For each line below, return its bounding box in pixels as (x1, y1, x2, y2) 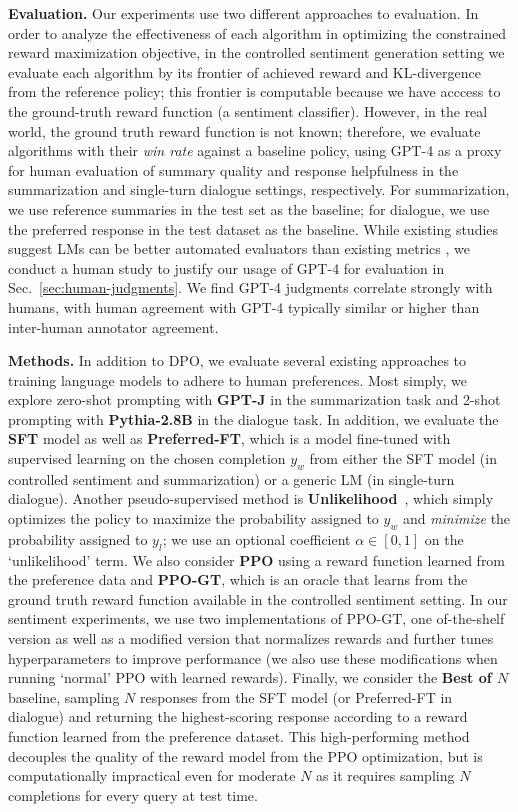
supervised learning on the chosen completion (8, 448, 286, 469)
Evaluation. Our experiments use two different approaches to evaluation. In (8, 3, 479, 23)
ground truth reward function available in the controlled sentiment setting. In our (8, 588, 508, 609)
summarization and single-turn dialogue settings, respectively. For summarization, (8, 179, 510, 200)
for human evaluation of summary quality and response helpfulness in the (8, 159, 459, 180)
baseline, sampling (8, 686, 120, 707)
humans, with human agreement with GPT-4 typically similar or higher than (8, 296, 480, 317)
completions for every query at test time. (8, 784, 258, 805)
